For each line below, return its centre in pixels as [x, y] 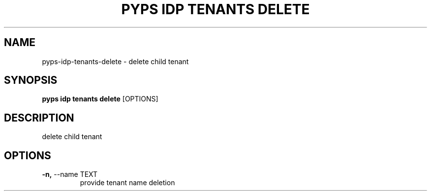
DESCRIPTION [39, 118]
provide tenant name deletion [127, 183]
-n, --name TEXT [70, 174]
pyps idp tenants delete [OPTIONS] [100, 99]
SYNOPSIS [31, 80]
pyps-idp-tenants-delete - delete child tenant [115, 61]
